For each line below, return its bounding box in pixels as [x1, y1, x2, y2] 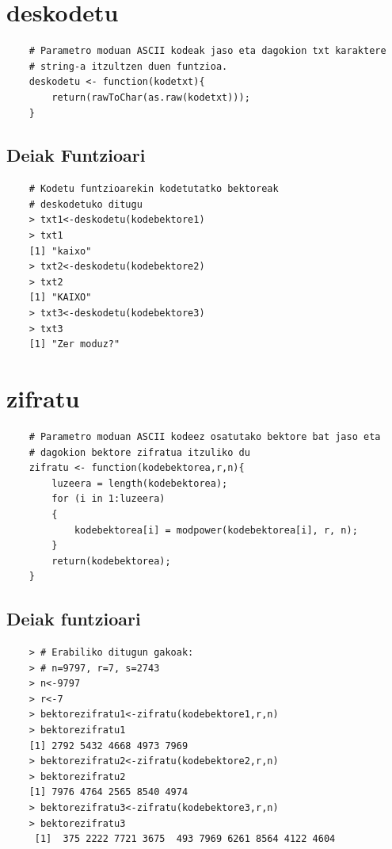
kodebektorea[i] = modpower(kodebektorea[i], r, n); [74, 524, 358, 536]
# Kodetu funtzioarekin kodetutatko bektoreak [29, 183, 279, 195]
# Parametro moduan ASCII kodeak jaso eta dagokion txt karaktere [29, 45, 386, 57]
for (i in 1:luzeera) [51, 493, 166, 505]
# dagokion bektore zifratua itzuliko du [29, 446, 250, 458]
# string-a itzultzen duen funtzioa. [29, 60, 228, 72]
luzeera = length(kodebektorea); [51, 477, 228, 489]
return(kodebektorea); [51, 555, 171, 567]
